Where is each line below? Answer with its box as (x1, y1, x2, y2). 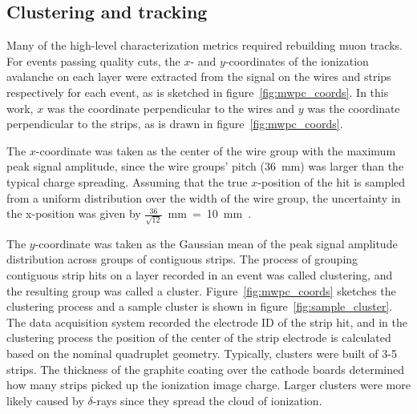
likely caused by (6, 392, 84, 408)
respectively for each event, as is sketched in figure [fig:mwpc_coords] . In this (6, 83, 389, 100)
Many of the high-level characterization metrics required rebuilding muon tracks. (6, 37, 403, 54)
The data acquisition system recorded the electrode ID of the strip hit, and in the (6, 313, 407, 330)
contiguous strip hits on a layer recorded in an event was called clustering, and (6, 267, 393, 283)
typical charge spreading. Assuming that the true (6, 173, 248, 190)
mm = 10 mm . (168, 205, 252, 222)
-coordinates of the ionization (225, 52, 369, 69)
